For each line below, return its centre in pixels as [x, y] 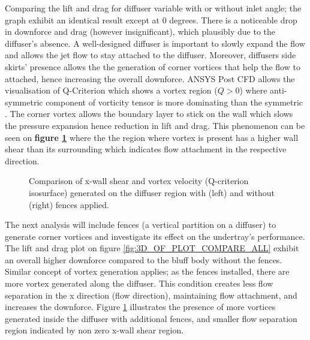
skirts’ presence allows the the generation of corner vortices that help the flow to [153, 66]
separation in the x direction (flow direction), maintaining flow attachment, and [151, 295]
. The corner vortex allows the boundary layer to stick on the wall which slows [149, 114]
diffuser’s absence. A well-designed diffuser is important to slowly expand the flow [155, 43]
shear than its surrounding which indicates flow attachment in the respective [146, 149]
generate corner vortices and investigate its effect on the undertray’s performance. [155, 236]
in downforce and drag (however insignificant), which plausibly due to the [140, 31]
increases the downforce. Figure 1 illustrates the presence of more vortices [140, 307]
